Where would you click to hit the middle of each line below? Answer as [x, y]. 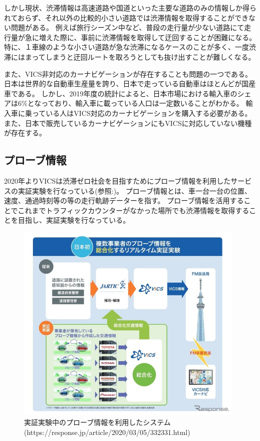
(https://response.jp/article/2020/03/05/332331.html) [107, 432]
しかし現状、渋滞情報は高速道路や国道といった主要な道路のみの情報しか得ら [130, 8]
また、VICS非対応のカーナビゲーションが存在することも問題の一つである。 [128, 73]
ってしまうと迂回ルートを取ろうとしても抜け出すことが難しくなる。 [144, 56]
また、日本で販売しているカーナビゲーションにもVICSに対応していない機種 [128, 123]
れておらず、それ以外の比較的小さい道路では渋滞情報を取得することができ [126, 17]
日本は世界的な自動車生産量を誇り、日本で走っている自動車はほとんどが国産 [130, 84]
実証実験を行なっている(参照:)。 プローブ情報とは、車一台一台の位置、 [135, 190]
